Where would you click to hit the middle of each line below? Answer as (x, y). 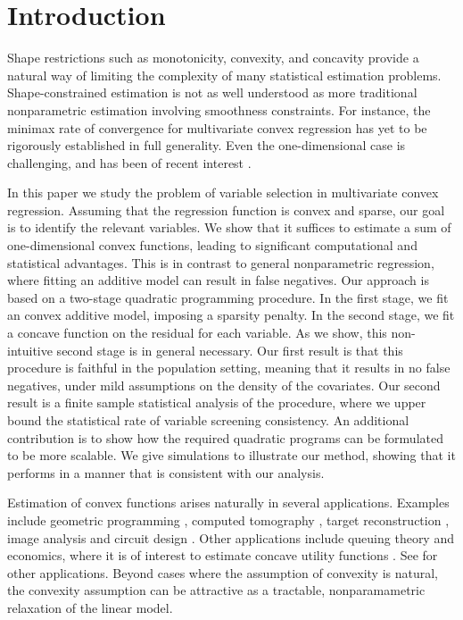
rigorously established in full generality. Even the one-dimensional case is (207, 145)
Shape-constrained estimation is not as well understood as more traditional (212, 92)
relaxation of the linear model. (90, 607)
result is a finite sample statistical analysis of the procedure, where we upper (217, 402)
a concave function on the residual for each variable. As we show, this (197, 333)
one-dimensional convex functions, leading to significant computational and (212, 245)
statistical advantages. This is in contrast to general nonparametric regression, (221, 262)
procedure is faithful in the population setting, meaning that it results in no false (229, 368)
